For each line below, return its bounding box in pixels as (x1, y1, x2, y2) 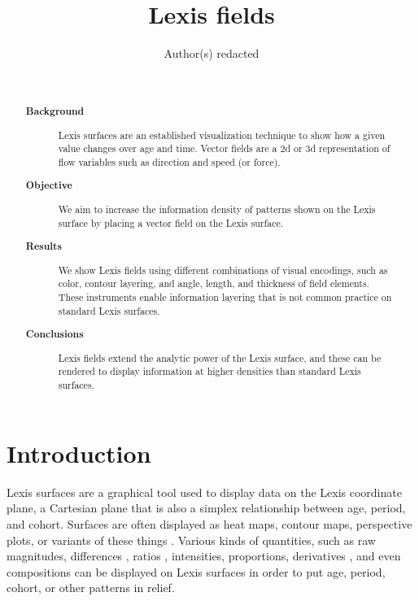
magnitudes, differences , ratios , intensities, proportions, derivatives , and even (7, 547, 401, 564)
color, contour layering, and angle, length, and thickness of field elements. (58, 277, 369, 290)
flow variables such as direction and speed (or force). (58, 155, 281, 168)
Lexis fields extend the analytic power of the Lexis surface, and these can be (58, 351, 382, 364)
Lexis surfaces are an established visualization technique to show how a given (58, 128, 386, 142)
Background (25, 104, 85, 119)
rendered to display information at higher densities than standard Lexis (58, 364, 361, 378)
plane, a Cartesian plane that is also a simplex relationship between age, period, (7, 499, 406, 516)
